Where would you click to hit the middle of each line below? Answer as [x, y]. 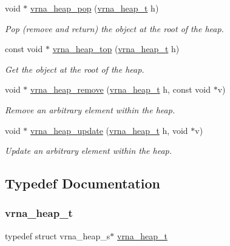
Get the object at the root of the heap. [75, 69]
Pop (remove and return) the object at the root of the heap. [114, 28]
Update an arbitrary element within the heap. [89, 151]
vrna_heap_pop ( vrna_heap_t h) [95, 8]
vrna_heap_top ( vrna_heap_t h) [116, 49]
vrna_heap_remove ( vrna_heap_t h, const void [120, 89]
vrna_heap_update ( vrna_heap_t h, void [109, 130]
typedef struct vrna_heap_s [58, 235]
